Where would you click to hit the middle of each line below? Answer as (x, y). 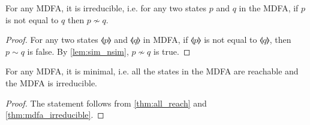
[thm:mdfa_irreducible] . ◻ (55, 115)
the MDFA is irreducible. (52, 82)
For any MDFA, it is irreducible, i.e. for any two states (106, 8)
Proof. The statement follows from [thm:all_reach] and (106, 103)
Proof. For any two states (52, 40)
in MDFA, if (165, 40)
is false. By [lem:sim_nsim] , (78, 51)
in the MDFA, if (269, 8)
